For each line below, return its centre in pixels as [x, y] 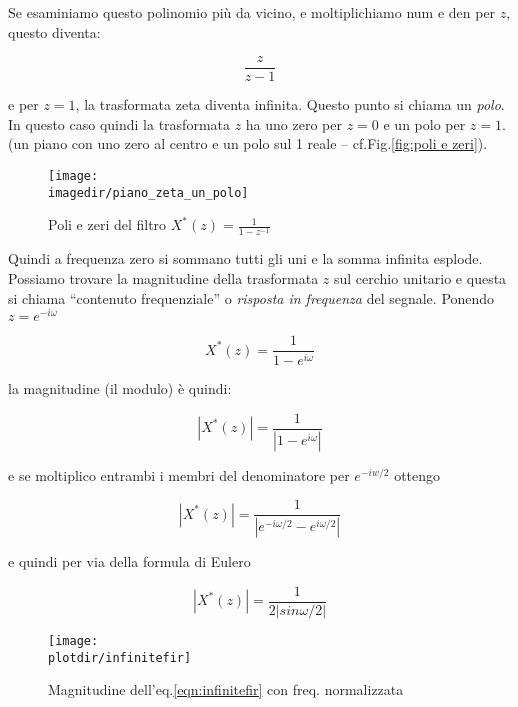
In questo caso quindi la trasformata [119, 123]
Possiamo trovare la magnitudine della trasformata [163, 278]
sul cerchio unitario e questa [420, 278]
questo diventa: [54, 31]
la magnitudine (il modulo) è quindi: [120, 388]
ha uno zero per [293, 123]
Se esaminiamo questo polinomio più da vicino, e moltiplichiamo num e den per [252, 12]
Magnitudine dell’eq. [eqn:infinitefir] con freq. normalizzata [226, 689]
